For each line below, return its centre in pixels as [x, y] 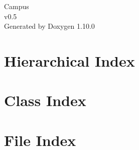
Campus [17, 6]
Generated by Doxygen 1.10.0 [49, 26]
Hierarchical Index [69, 60]
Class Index [45, 100]
